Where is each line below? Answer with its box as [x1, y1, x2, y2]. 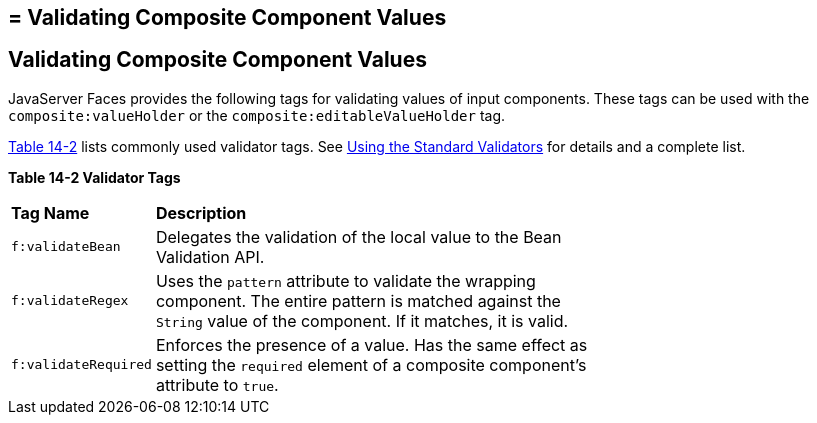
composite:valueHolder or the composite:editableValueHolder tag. [8, 106, 506, 124]
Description [155, 202, 247, 223]
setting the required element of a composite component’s [155, 354, 587, 375]
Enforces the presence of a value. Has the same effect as [155, 334, 588, 355]
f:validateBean [11, 239, 121, 255]
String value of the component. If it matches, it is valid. [155, 310, 569, 331]
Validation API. [155, 246, 265, 267]
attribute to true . [155, 374, 279, 395]
